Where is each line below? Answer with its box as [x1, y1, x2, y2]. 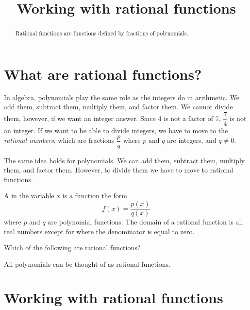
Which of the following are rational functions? [4, 242, 141, 253]
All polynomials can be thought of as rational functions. [4, 258, 170, 269]
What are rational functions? [4, 64, 202, 84]
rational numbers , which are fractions [4, 135, 115, 145]
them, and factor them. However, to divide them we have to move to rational [4, 165, 233, 175]
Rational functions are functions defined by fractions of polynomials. [15, 29, 188, 37]
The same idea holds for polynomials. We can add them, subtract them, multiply [4, 155, 245, 165]
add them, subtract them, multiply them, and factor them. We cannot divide [4, 102, 233, 112]
